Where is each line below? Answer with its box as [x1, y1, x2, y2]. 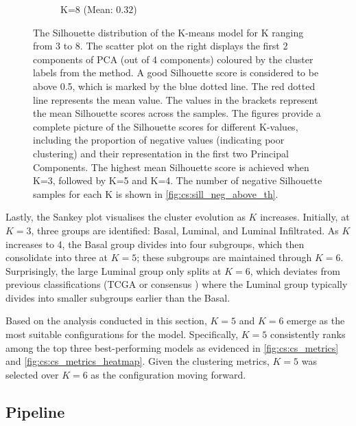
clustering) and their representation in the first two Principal [33, 146, 289, 160]
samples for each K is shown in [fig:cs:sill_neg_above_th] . [33, 186, 278, 201]
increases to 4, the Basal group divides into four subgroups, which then [5, 236, 305, 251]
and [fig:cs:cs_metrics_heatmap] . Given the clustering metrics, [5, 354, 270, 368]
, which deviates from [250, 263, 340, 278]
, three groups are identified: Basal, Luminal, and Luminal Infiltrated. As [31, 223, 339, 237]
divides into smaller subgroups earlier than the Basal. [5, 290, 230, 304]
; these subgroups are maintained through [137, 250, 312, 265]
